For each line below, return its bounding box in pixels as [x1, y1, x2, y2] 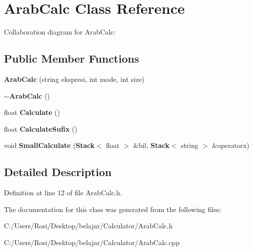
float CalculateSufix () [4, 123, 77, 134]
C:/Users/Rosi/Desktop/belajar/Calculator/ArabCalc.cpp [4, 237, 180, 247]
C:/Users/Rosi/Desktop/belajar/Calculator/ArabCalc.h [4, 220, 173, 231]
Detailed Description [4, 164, 112, 179]
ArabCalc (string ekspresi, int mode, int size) [4, 73, 145, 84]
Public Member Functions [4, 51, 139, 66]
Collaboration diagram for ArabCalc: [4, 27, 116, 37]
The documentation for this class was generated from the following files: [4, 204, 221, 214]
